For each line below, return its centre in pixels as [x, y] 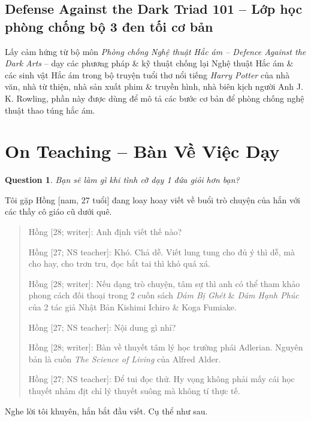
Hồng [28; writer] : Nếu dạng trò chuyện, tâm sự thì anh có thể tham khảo [164, 283]
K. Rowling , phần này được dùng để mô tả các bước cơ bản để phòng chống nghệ [155, 98]
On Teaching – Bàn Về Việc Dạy [142, 151]
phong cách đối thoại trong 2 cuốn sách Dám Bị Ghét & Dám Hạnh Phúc [164, 295]
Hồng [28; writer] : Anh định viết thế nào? [105, 232]
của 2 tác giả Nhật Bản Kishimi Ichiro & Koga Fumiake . [132, 307]
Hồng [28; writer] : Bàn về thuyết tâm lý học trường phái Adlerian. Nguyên [166, 347]
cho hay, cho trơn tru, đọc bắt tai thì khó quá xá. [119, 263]
